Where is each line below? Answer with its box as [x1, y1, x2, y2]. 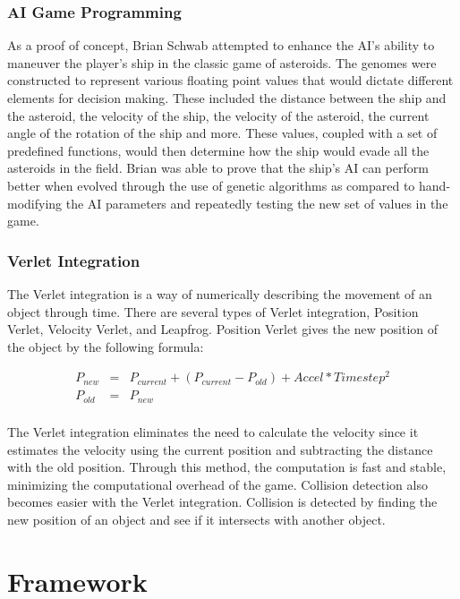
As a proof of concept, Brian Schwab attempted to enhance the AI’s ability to [7, 36, 435, 55]
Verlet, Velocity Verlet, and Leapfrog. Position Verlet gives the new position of [7, 320, 439, 338]
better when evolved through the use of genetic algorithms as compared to [7, 175, 415, 194]
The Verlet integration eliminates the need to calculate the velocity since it [7, 422, 419, 441]
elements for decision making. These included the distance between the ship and [7, 89, 447, 107]
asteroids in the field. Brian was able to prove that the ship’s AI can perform [7, 158, 429, 177]
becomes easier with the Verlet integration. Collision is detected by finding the [7, 492, 438, 511]
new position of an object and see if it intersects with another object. [7, 509, 386, 528]
